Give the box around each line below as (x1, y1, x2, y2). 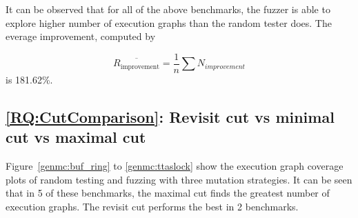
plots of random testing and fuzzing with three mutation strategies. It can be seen (6, 172, 352, 186)
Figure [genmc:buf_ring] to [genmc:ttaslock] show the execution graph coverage (6, 159, 344, 173)
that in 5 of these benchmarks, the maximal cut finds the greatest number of (6, 186, 330, 200)
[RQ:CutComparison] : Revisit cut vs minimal (6, 106, 335, 127)
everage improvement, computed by (6, 29, 156, 43)
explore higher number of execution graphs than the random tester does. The (6, 15, 332, 30)
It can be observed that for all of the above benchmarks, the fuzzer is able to (6, 2, 330, 16)
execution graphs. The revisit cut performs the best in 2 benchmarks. (6, 199, 299, 213)
